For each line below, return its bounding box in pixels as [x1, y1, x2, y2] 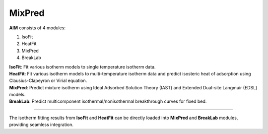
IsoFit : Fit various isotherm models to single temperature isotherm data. [9, 64, 156, 69]
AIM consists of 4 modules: [9, 25, 66, 31]
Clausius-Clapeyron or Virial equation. [9, 77, 87, 84]
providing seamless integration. [9, 122, 74, 128]
